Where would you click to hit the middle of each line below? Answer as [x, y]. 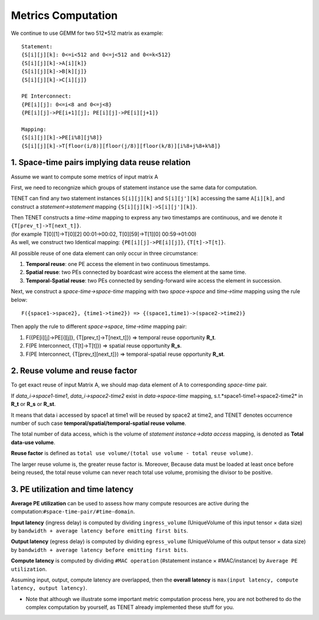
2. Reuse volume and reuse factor [74, 371]
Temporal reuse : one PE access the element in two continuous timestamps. [118, 264]
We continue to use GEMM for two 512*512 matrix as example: [87, 33]
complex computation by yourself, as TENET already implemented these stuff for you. [130, 607]
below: [19, 300]
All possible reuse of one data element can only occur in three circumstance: [104, 253]
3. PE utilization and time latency [72, 489]
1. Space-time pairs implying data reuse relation [101, 163]
